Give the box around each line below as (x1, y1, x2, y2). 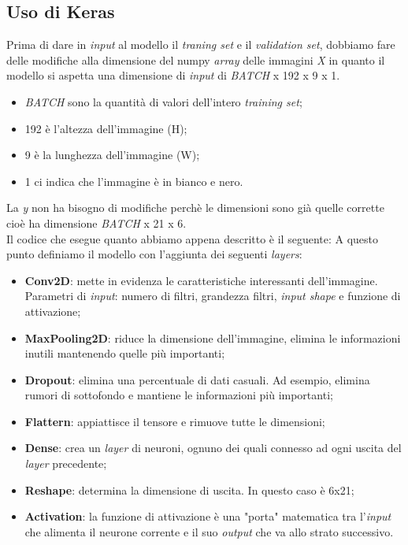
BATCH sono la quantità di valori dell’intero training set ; (24, 93, 302, 109)
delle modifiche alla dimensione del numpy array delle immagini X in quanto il (6, 51, 385, 68)
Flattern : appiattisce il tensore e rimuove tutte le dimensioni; (24, 413, 325, 429)
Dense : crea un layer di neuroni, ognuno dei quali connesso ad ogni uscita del (24, 439, 402, 456)
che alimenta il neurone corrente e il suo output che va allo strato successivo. (24, 523, 394, 539)
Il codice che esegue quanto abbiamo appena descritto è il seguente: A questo (6, 230, 379, 247)
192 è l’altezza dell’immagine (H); (24, 120, 187, 136)
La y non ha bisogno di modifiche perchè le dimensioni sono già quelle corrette (6, 199, 384, 216)
